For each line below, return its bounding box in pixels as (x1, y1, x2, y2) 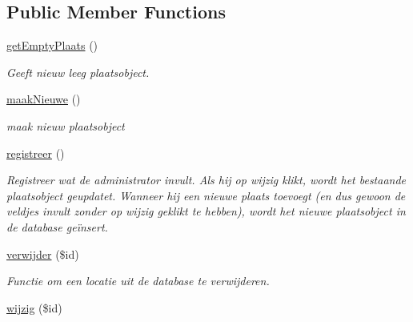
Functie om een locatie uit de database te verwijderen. (6, 272, 270, 289)
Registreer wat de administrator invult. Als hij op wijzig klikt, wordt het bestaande (6, 171, 407, 188)
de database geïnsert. (6, 218, 108, 235)
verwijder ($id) (6, 245, 79, 262)
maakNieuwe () (6, 91, 81, 107)
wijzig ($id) (6, 299, 62, 316)
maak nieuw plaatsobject (6, 117, 125, 134)
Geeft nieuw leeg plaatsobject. (6, 63, 150, 80)
